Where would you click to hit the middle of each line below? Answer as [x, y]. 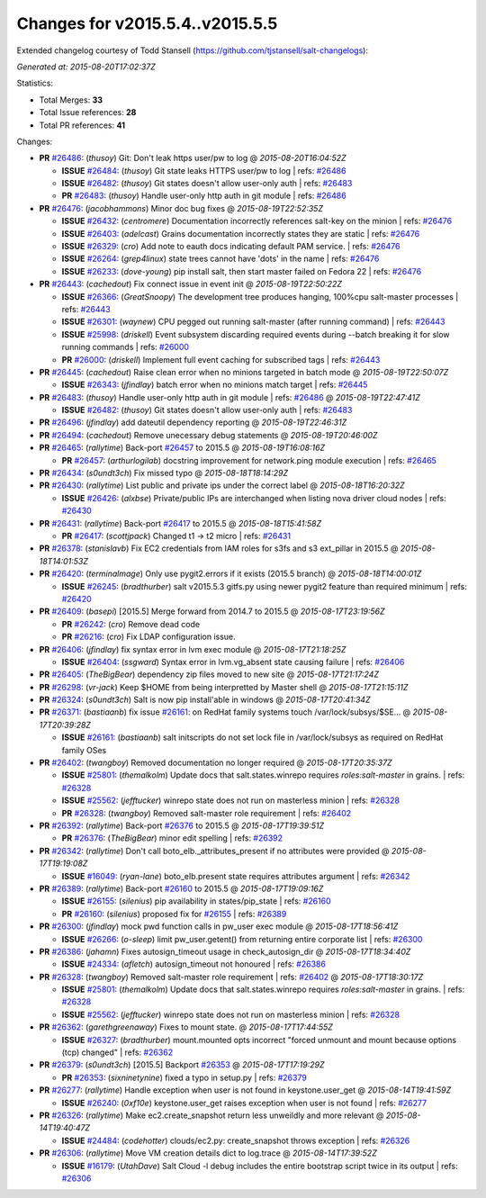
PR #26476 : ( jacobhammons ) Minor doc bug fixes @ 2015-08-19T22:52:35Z [181, 208]
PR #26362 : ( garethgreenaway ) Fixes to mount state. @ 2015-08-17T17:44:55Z [186, 1027]
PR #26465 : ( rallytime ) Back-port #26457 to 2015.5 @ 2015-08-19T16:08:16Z [182, 448]
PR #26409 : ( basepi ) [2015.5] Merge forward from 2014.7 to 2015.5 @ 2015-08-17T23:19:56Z [212, 611]
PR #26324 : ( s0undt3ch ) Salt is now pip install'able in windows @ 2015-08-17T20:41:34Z [205, 700]
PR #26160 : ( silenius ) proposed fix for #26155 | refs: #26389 [174, 914]
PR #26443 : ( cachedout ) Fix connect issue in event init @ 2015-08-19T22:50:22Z [190, 284]
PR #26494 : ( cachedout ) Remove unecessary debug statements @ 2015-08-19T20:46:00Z [208, 435]
